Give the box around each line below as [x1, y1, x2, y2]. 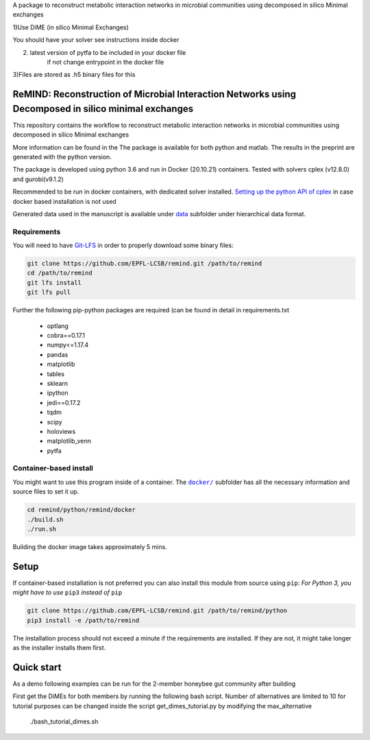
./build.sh [27, 516, 64, 523]
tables [47, 369, 65, 378]
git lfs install [27, 279, 82, 286]
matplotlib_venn [47, 437, 92, 446]
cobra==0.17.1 [47, 332, 86, 340]
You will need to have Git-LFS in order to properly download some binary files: [12, 241, 234, 250]
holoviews [47, 427, 76, 435]
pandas [47, 350, 69, 358]
